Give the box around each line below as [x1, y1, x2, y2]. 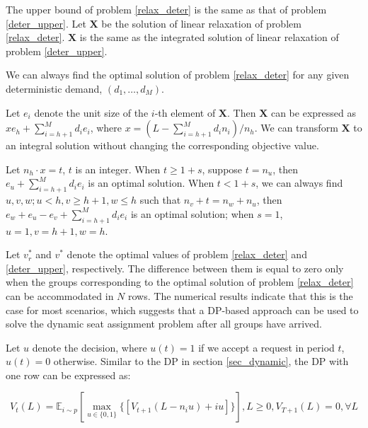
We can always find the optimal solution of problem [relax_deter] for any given [6, 67, 350, 82]
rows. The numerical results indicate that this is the [128, 288, 353, 303]
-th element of [154, 105, 216, 120]
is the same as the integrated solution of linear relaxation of [79, 30, 339, 45]
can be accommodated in [6, 288, 114, 303]
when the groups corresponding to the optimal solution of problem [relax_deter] [6, 274, 354, 289]
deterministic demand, [6, 81, 103, 96]
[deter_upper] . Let [6, 16, 86, 30]
